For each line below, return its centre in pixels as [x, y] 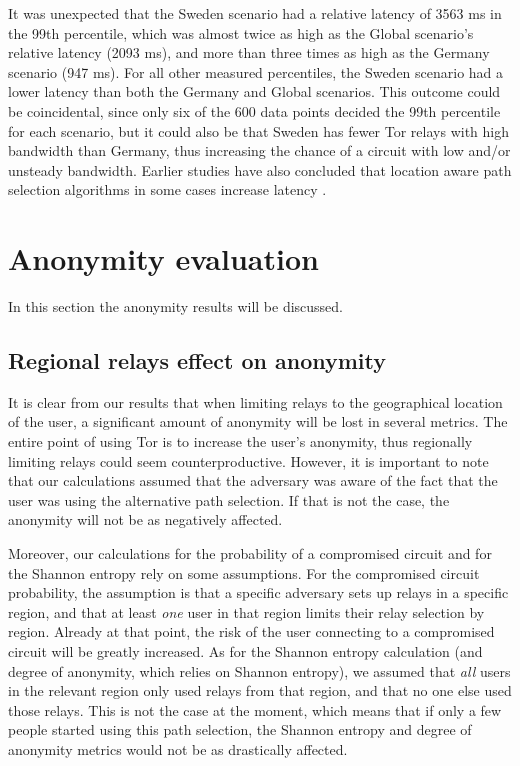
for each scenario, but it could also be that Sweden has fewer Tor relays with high [258, 130]
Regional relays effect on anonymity [197, 360]
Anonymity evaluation [163, 258]
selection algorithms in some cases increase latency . [167, 189]
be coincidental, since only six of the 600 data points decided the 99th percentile [254, 110]
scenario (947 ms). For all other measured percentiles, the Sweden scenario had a [256, 71]
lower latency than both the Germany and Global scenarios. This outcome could [254, 91]
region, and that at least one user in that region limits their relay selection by [246, 611]
